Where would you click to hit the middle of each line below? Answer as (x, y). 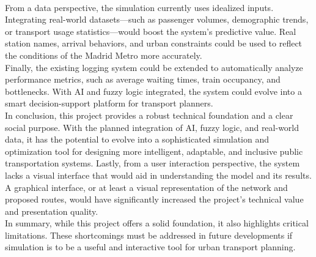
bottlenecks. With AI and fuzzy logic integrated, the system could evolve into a (153, 91)
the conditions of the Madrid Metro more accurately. (104, 55)
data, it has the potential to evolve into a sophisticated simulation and (137, 139)
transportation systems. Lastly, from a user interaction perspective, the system (152, 163)
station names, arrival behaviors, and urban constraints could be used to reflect (154, 43)
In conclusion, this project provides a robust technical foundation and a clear (149, 115)
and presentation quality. (52, 211)
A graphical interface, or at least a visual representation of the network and (146, 187)
